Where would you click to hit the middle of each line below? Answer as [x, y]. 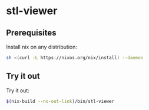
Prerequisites [31, 33]
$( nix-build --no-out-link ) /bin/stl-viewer [60, 101]
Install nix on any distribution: [42, 47]
